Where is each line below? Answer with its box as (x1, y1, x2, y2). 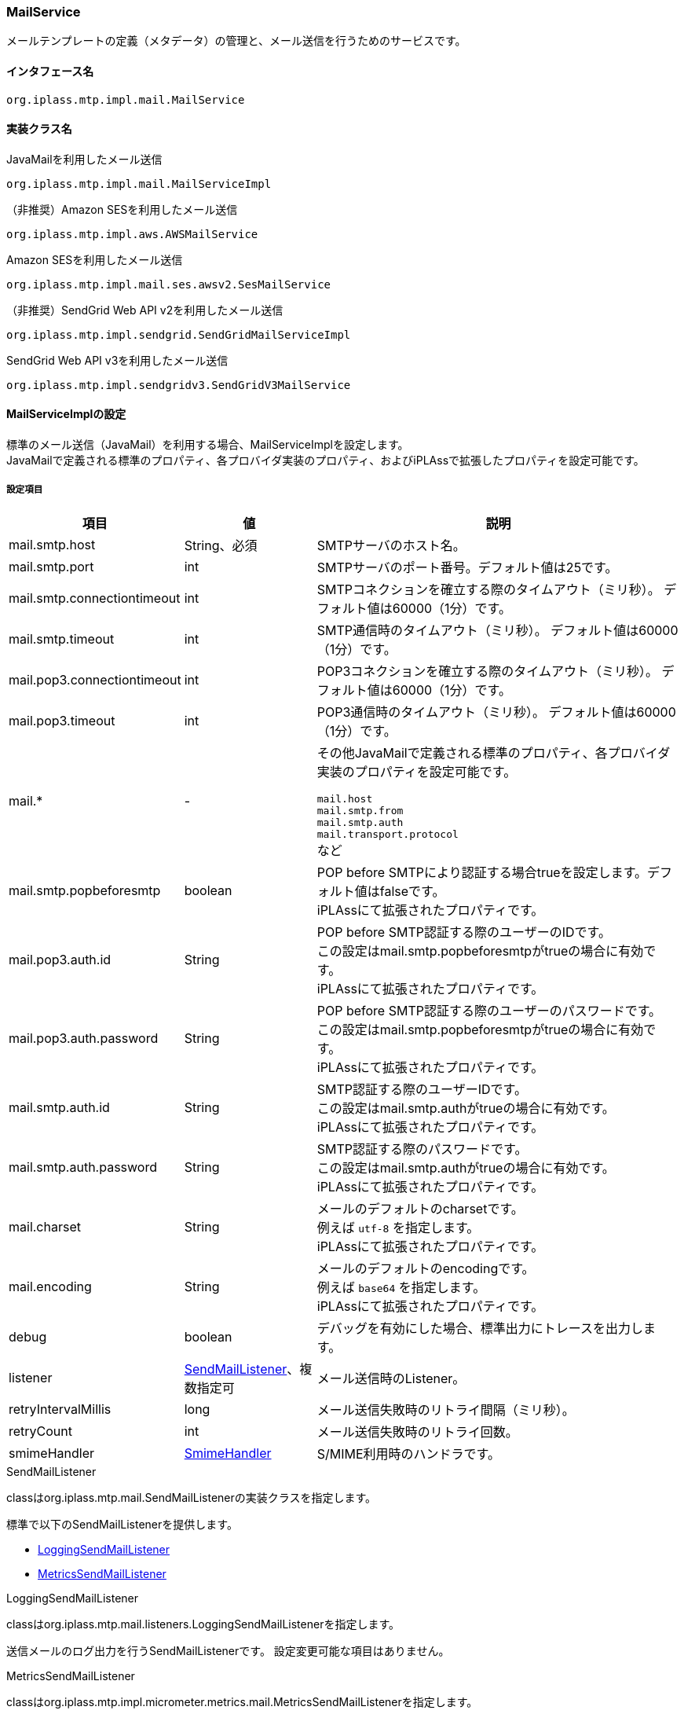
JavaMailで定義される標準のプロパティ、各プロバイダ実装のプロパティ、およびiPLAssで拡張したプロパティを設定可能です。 (6, 453, 645, 468)
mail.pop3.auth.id (9, 951, 112, 967)
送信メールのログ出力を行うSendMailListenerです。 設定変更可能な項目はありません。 (6, 1643, 450, 1657)
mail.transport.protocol (316, 828, 459, 840)
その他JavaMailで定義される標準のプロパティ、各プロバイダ (316, 744, 671, 761)
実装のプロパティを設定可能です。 (316, 763, 517, 780)
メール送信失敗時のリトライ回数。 (316, 1423, 518, 1440)
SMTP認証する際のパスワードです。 (316, 1140, 528, 1157)
